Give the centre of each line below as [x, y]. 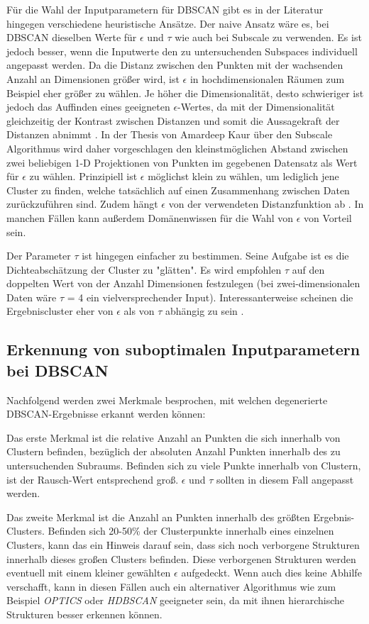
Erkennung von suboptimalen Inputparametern [183, 349]
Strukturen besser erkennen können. [84, 614]
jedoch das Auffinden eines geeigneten [88, 107]
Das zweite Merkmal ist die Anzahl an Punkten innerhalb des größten [158, 517]
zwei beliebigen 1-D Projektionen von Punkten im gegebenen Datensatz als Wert [182, 162]
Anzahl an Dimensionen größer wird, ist [93, 78]
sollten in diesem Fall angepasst [285, 479]
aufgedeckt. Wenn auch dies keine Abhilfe [271, 573]
